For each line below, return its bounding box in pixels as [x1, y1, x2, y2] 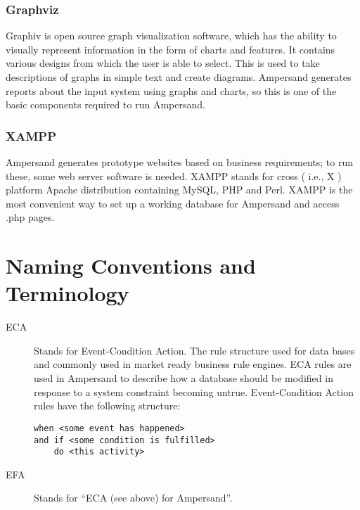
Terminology [6, 279, 129, 307]
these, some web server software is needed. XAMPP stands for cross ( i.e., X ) [6, 168, 342, 183]
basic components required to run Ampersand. [6, 97, 205, 112]
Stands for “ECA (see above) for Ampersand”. [34, 490, 233, 505]
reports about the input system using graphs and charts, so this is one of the [6, 83, 337, 98]
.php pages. [6, 210, 55, 224]
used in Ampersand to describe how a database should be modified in [34, 371, 333, 385]
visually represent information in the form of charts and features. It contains [6, 42, 335, 56]
